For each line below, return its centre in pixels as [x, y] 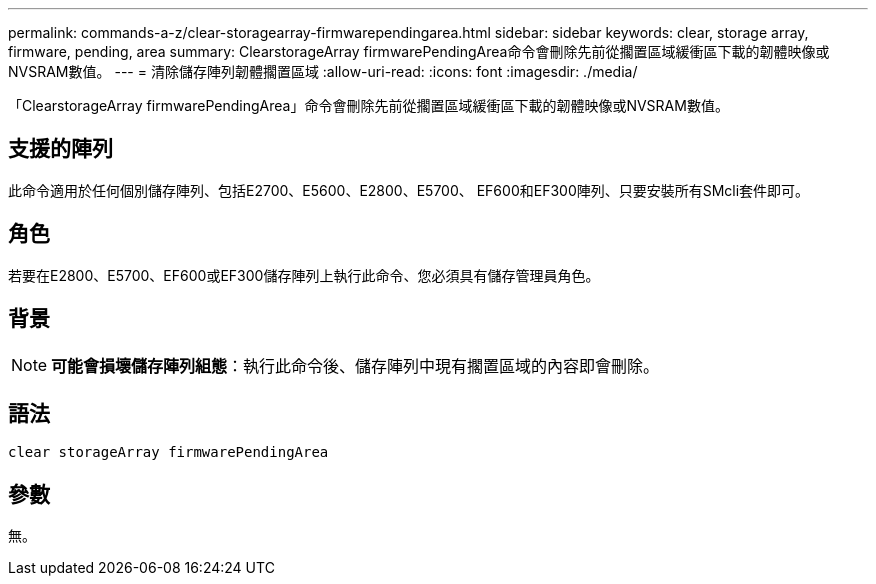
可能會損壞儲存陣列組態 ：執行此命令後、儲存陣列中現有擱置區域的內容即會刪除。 [355, 365]
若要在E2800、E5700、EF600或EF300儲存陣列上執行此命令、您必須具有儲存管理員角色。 [304, 275]
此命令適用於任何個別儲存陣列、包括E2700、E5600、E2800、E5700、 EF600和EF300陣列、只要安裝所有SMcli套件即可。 [409, 190]
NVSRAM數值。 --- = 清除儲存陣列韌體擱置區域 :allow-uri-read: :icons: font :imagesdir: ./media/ [323, 71]
